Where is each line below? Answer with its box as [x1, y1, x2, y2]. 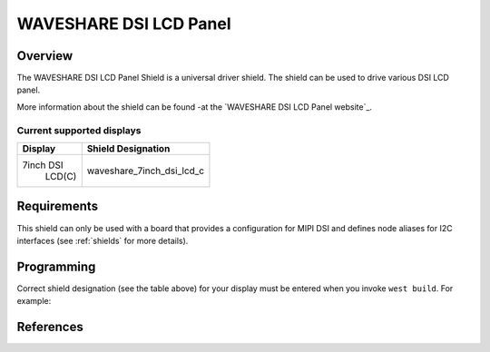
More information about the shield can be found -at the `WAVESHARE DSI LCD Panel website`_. [16, 101, 372, 112]
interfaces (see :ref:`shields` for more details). [16, 235, 189, 246]
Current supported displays [16, 123, 142, 136]
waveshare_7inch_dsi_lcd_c [86, 164, 204, 177]
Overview [16, 48, 73, 64]
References [16, 319, 83, 335]
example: [16, 296, 52, 307]
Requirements [16, 199, 99, 214]
